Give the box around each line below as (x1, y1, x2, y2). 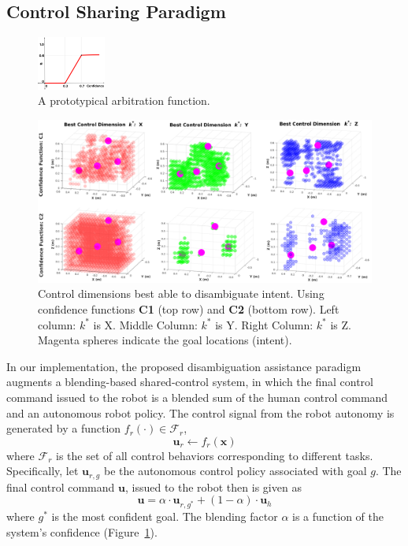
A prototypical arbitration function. (38, 92, 210, 109)
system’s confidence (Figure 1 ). (6, 523, 158, 540)
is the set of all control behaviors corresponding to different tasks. (56, 447, 373, 463)
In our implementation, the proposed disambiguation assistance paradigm (6, 358, 362, 374)
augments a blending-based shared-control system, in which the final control (6, 373, 374, 390)
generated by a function (6, 420, 121, 436)
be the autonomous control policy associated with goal (103, 462, 367, 479)
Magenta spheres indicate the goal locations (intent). (38, 332, 292, 348)
